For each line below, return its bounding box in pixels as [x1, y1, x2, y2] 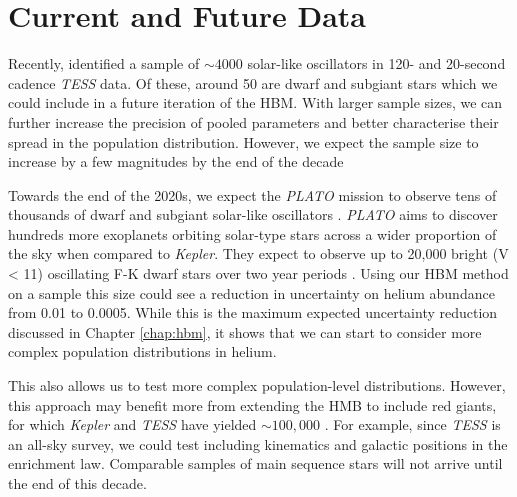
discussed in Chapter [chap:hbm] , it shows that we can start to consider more [8, 321, 482, 342]
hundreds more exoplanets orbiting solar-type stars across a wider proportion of [8, 223, 497, 244]
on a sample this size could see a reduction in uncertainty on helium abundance [8, 282, 495, 303]
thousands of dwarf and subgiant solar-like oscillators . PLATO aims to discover [8, 204, 498, 225]
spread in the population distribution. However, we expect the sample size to [8, 131, 479, 152]
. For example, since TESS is [324, 414, 501, 435]
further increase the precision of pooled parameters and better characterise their [8, 111, 499, 132]
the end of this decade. [8, 473, 147, 493]
